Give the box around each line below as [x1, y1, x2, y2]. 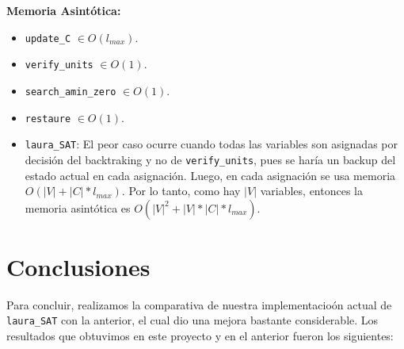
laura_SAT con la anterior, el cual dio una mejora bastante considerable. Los [6, 312, 379, 328]
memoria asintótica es [25, 199, 131, 216]
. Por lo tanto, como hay [121, 182, 241, 199]
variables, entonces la [260, 182, 363, 199]
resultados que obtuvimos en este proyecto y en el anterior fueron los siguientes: [6, 328, 394, 344]
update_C [25, 33, 71, 44]
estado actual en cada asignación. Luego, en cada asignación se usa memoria [25, 167, 396, 183]
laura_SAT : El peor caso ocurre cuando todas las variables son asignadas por [25, 136, 398, 152]
